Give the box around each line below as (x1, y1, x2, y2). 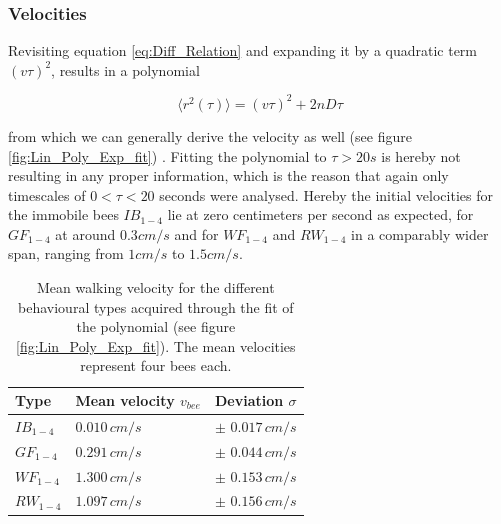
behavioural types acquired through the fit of (18, 296, 294, 317)
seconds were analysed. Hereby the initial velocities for (159, 184, 493, 205)
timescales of (8, 184, 86, 205)
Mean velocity (75, 390, 175, 411)
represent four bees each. (80, 355, 232, 376)
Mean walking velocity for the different (36, 277, 275, 298)
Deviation (214, 390, 284, 411)
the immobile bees (8, 204, 119, 225)
